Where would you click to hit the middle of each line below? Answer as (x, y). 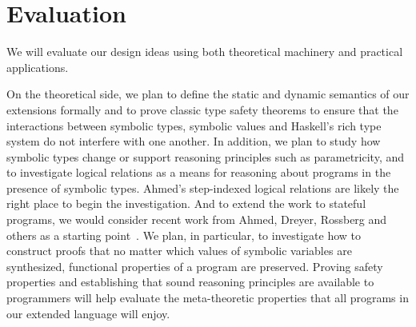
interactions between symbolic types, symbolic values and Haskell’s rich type (194, 125)
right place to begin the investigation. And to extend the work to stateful (186, 203)
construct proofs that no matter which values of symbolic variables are (179, 251)
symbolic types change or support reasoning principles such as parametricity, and (206, 156)
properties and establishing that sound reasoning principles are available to (190, 282)
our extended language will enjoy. (88, 313)
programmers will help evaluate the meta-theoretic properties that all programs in (208, 298)
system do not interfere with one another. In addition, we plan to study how (194, 141)
